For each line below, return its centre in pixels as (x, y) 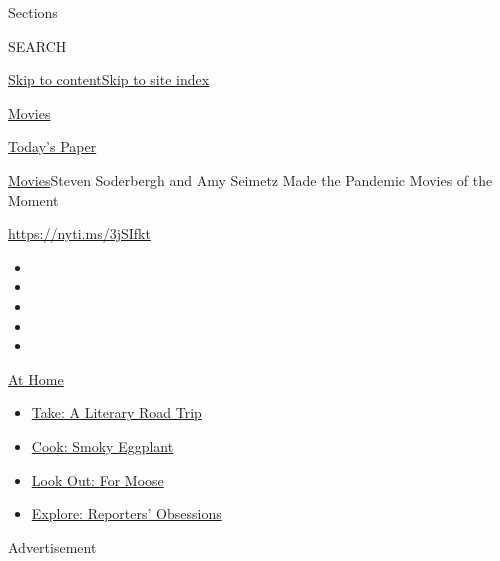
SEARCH (37, 45)
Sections (33, 12)
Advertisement (52, 546)
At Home (36, 378)
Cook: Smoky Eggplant (102, 445)
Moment (33, 199)
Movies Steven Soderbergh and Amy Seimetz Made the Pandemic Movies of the (250, 179)
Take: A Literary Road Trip (116, 412)
